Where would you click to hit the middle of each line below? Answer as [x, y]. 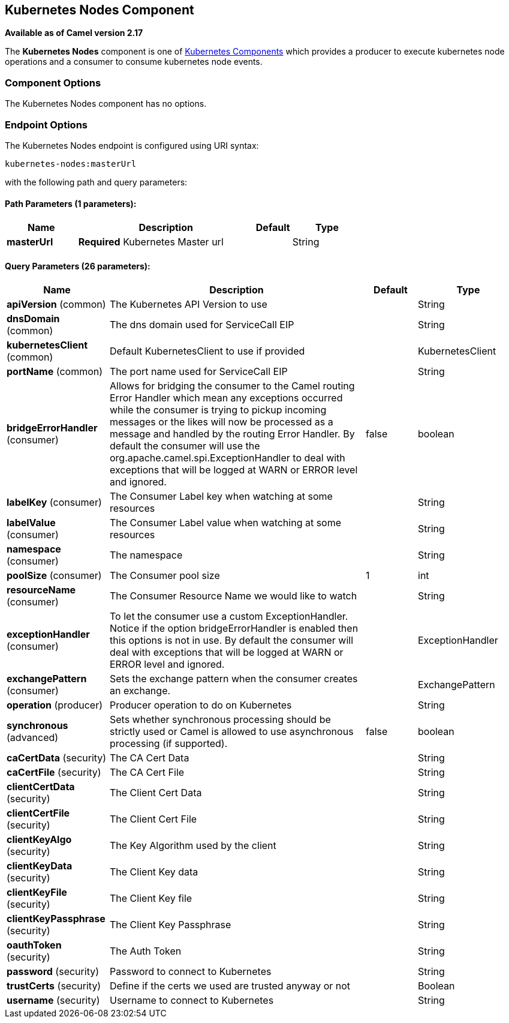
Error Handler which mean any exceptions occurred [226, 398]
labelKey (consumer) [54, 502]
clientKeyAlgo [39, 840]
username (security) [53, 1000]
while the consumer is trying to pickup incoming [218, 410]
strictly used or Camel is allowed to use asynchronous [232, 732]
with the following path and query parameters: [96, 182]
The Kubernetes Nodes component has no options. [106, 104]
